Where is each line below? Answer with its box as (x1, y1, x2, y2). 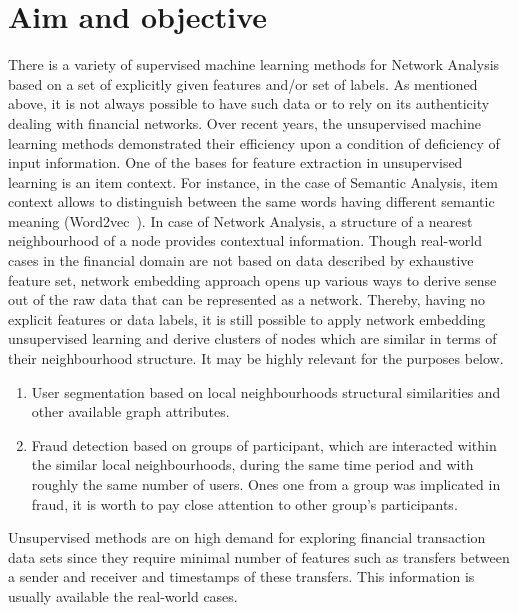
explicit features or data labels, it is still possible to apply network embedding (8, 308, 486, 329)
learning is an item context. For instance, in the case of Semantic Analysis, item (8, 171, 498, 192)
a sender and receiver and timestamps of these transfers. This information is (8, 566, 475, 587)
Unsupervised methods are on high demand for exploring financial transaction (8, 527, 486, 548)
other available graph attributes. (31, 401, 230, 422)
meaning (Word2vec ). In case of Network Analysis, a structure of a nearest (8, 210, 473, 231)
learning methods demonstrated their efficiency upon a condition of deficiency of (8, 132, 500, 153)
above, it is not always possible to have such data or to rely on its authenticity (8, 93, 490, 114)
